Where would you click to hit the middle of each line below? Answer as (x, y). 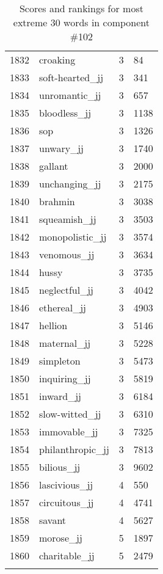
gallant (54, 166)
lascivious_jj (66, 485)
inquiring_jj (65, 378)
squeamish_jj (68, 219)
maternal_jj (65, 343)
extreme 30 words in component (81, 22)
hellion (53, 325)
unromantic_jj (70, 95)
